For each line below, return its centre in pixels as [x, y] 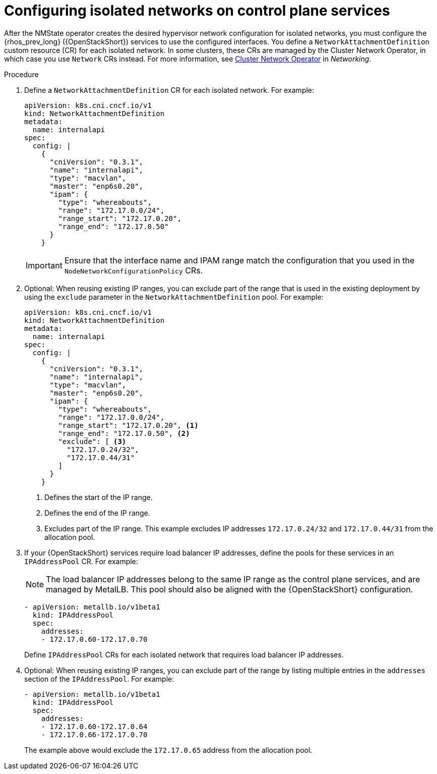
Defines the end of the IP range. [97, 513]
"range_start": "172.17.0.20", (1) [128, 425]
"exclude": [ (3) [92, 441]
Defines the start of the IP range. [99, 497]
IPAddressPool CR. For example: [81, 561]
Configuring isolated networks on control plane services [197, 11]
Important [44, 265]
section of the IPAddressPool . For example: [99, 679]
